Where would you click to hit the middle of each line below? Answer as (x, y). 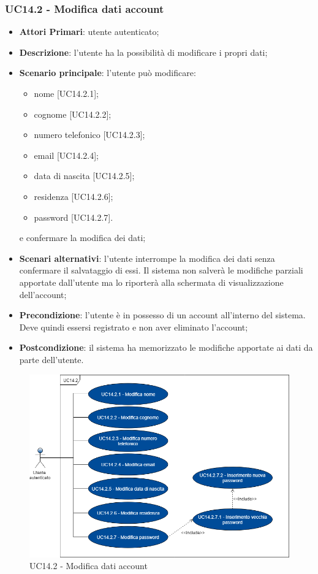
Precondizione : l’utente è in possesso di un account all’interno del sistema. (162, 315)
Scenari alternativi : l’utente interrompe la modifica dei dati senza (147, 258)
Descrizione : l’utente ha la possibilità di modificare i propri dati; (143, 52)
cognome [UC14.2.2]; (73, 114)
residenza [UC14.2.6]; (74, 196)
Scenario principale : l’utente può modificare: (108, 73)
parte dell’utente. (51, 359)
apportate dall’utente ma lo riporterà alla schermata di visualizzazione (151, 282)
